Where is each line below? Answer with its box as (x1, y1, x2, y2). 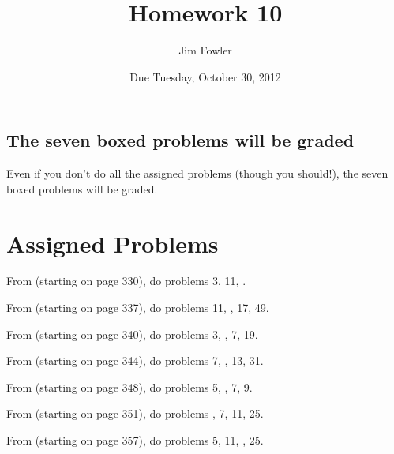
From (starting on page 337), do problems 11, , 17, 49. (6, 299, 269, 316)
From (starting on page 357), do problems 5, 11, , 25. (6, 432, 264, 448)
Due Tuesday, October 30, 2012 (129, 68, 281, 84)
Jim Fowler (178, 42, 232, 58)
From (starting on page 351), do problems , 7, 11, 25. (6, 405, 264, 422)
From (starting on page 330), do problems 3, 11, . (6, 272, 246, 289)
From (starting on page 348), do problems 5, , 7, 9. (6, 378, 253, 395)
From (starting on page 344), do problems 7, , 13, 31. (6, 352, 264, 369)
